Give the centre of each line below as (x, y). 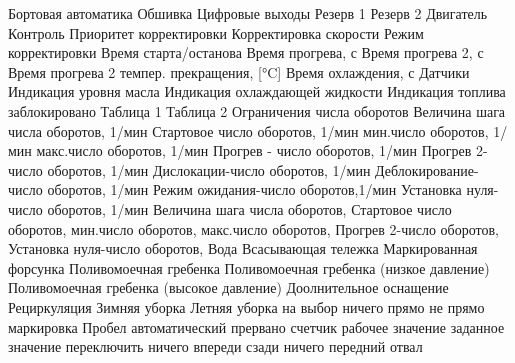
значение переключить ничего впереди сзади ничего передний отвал (215, 346)
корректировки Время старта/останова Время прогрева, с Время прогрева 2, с (246, 52)
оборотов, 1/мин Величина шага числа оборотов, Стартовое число (249, 208)
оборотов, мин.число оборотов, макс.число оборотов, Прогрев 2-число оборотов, (253, 228)
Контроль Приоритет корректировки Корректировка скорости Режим (216, 32)
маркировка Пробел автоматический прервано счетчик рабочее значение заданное (256, 326)
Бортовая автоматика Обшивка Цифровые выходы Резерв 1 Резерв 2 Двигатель (248, 13)
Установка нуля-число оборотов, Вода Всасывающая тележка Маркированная (243, 248)
